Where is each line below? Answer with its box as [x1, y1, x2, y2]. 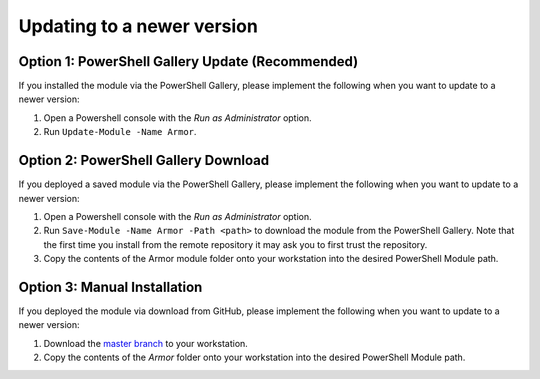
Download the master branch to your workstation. [43, 337, 249, 349]
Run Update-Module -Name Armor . [43, 126, 197, 138]
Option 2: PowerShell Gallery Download [18, 152, 270, 169]
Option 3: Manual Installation [18, 278, 203, 295]
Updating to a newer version [18, 15, 259, 37]
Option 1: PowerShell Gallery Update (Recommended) [18, 53, 359, 70]
